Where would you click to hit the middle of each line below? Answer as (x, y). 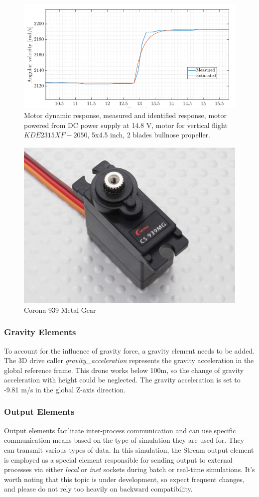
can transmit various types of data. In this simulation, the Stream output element (129, 449)
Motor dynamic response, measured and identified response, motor (125, 115)
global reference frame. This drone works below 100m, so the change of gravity (124, 370)
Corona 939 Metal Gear (60, 310)
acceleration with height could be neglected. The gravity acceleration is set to (122, 380)
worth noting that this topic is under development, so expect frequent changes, (124, 479)
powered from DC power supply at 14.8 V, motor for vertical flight (126, 125)
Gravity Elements (40, 332)
